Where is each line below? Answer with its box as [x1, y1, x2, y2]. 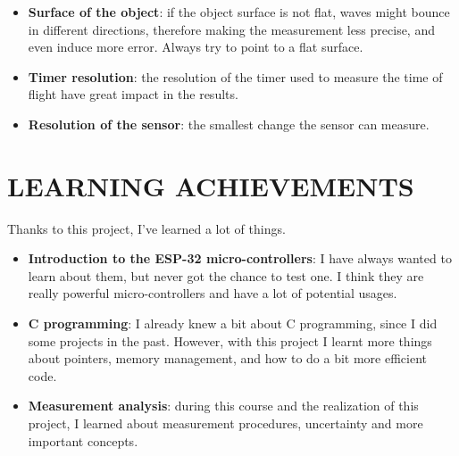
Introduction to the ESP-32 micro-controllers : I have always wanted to [28, 249, 452, 268]
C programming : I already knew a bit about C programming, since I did [28, 314, 438, 333]
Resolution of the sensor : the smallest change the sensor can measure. [28, 114, 430, 133]
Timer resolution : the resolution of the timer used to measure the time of [28, 67, 443, 86]
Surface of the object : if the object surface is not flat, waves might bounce [28, 3, 450, 21]
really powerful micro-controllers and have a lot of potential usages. [28, 284, 397, 303]
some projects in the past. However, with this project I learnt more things [28, 331, 432, 350]
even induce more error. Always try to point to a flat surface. [28, 37, 363, 56]
